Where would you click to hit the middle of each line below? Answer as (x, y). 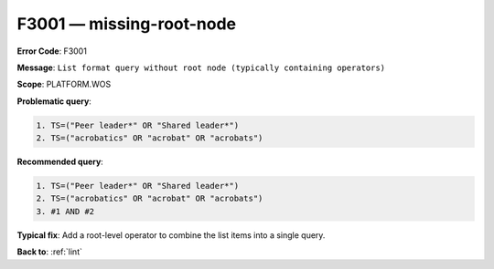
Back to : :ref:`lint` (49, 252)
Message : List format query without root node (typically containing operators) (201, 67)
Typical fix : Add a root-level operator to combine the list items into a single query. (171, 235)
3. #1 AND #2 (65, 211)
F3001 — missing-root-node (127, 24)
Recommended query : (60, 162)
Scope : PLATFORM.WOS (64, 84)
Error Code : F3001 (52, 51)
